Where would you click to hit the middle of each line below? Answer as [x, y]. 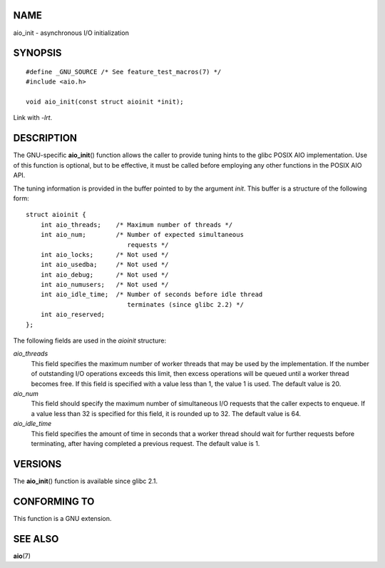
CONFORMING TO [54, 501]
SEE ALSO [36, 539]
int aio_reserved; [73, 315]
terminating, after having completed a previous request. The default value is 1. [145, 443]
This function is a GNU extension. [62, 518]
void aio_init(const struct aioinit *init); [105, 102]
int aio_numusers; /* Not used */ [104, 285]
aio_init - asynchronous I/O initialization [71, 33]
